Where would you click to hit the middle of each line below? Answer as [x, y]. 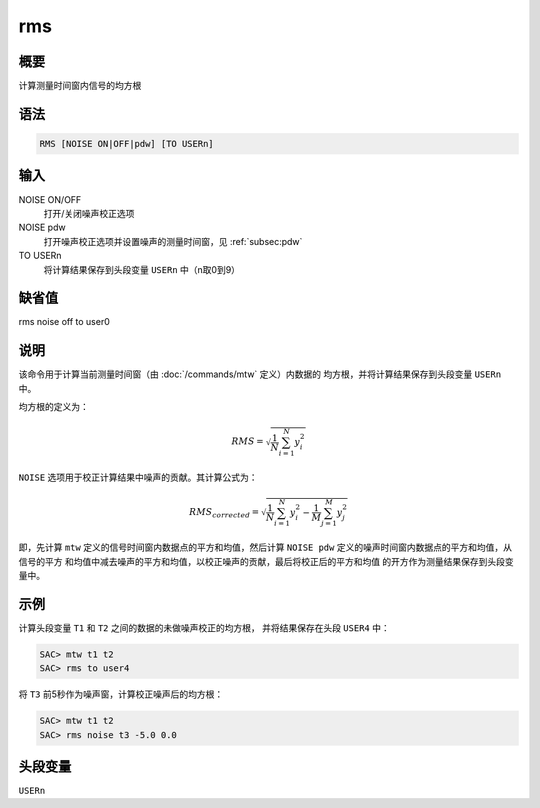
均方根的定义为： [53, 407]
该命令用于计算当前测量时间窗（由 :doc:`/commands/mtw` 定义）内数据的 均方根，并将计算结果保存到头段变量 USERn [260, 374]
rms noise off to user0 [64, 322]
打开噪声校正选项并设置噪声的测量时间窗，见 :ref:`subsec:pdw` [173, 241]
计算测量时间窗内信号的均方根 [80, 86]
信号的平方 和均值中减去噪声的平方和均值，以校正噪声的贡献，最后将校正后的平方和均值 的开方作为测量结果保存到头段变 [266, 561]
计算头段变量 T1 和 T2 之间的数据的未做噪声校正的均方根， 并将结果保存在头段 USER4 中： [204, 627]
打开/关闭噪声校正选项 [89, 213]
